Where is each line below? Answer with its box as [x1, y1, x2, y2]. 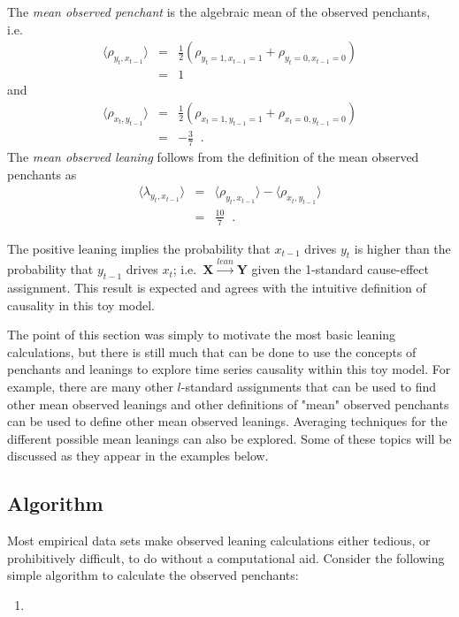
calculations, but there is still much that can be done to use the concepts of [7, 342, 417, 361]
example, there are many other [7, 377, 173, 395]
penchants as [7, 164, 77, 183]
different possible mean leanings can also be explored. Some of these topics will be [7, 429, 452, 447]
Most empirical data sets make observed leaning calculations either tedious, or [7, 531, 431, 550]
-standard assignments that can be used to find [180, 377, 436, 395]
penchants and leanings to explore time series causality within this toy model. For [7, 360, 451, 378]
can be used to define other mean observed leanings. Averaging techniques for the [7, 412, 448, 430]
